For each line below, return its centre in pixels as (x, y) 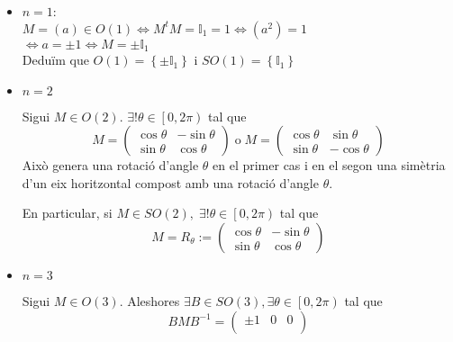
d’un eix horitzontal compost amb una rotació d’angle (170, 182)
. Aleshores (149, 301)
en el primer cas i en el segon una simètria (329, 165)
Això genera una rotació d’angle (110, 165)
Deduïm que (55, 60)
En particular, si (67, 213)
